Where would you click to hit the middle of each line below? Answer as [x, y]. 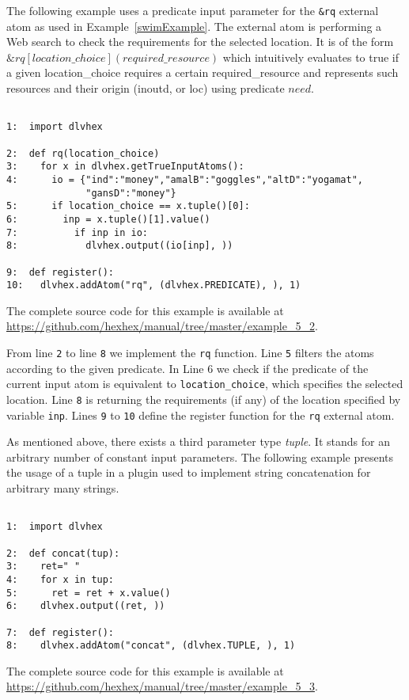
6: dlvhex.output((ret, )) [86, 606]
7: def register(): [61, 632]
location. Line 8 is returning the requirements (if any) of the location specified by [204, 399]
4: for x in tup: [61, 579]
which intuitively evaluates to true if [311, 57]
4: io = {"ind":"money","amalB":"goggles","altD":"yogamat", [185, 179]
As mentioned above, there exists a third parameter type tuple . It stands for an [198, 441]
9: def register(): [61, 272]
